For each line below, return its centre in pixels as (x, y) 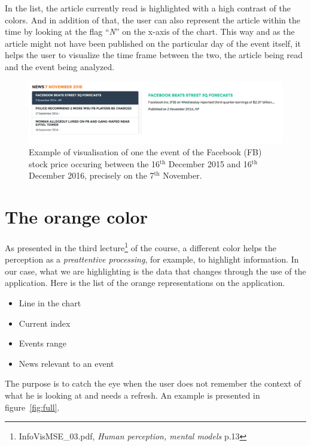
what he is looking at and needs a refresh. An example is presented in (132, 395)
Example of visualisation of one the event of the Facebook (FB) (145, 152)
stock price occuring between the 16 (94, 163)
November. (182, 175)
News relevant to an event (66, 363)
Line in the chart (50, 303)
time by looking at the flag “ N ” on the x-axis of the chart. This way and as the (150, 31)
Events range (43, 343)
